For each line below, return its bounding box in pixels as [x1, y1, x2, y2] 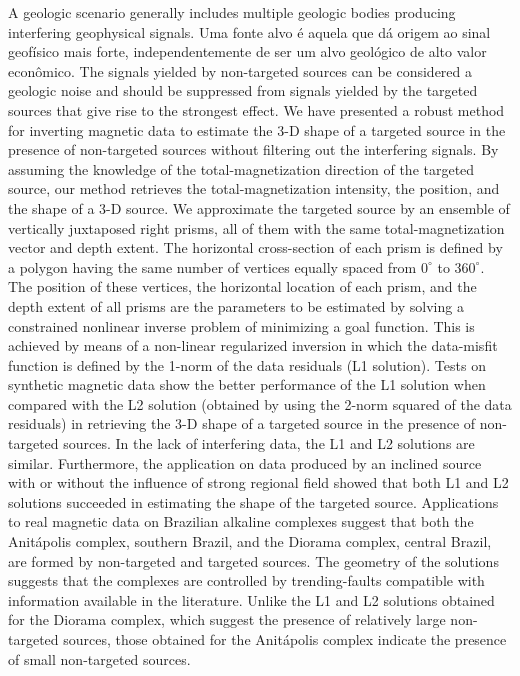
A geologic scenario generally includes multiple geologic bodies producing [8, 2, 456, 22]
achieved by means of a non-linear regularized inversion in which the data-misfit [8, 335, 498, 356]
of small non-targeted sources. [8, 648, 191, 669]
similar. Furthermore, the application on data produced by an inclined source [8, 452, 482, 473]
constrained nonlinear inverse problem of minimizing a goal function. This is [8, 315, 475, 336]
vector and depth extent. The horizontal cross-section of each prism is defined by [8, 237, 503, 258]
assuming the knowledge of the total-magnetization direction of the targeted [8, 158, 475, 179]
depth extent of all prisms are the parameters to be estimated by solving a [8, 295, 464, 316]
